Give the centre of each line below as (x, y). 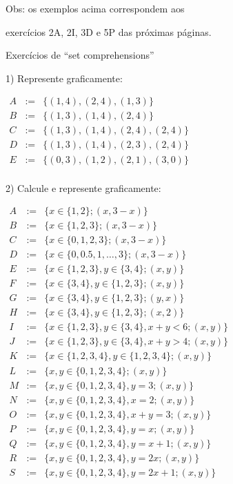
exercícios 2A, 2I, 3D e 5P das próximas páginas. (109, 31)
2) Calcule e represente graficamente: (83, 187)
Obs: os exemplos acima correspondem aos (95, 8)
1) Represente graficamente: (64, 78)
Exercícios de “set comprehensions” (80, 55)
